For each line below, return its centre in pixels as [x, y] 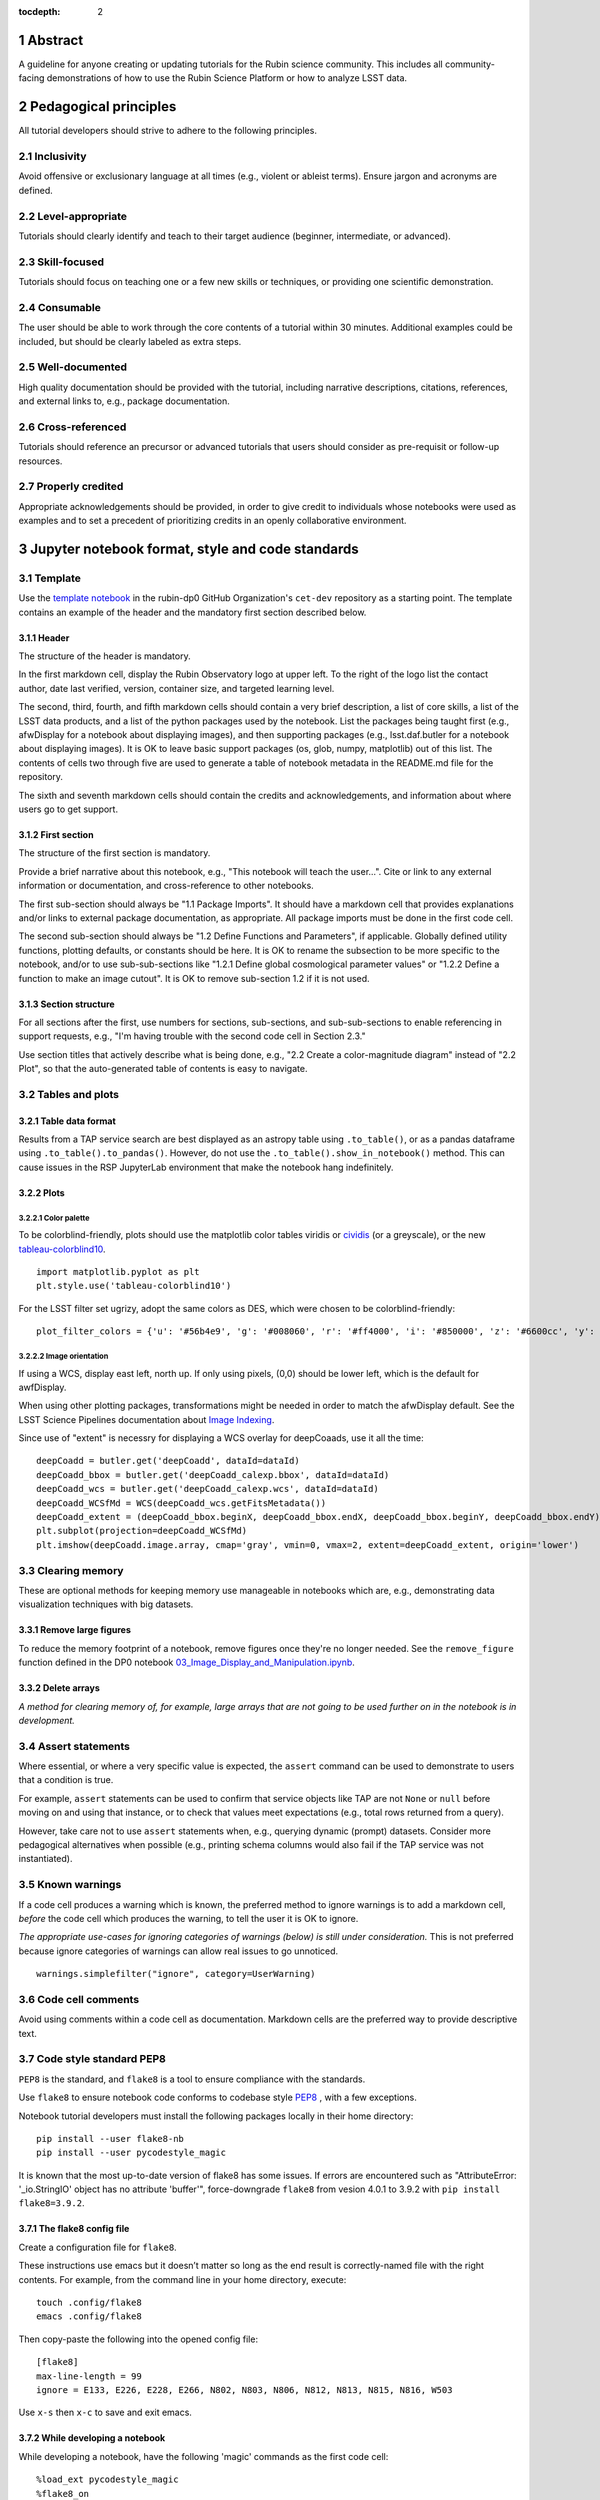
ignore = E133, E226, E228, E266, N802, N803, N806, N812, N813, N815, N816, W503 [244, 2390]
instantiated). [45, 1859]
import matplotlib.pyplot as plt [118, 1271]
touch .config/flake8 [89, 2303]
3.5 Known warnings [70, 1885]
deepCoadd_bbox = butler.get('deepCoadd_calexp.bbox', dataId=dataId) [213, 1474]
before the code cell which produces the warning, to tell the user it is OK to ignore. [188, 1918]
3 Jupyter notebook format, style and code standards [188, 548]
